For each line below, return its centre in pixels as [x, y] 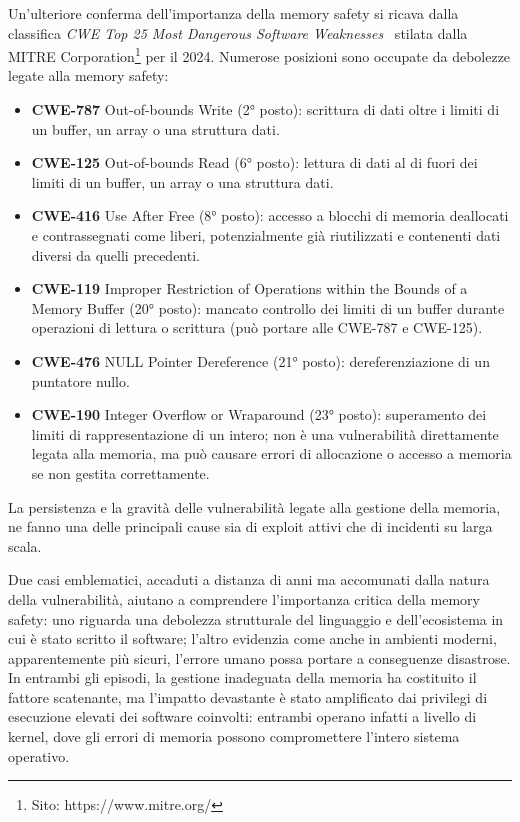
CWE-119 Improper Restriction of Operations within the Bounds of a [249, 288]
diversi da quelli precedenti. [115, 254]
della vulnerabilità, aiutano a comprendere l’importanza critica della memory [244, 598]
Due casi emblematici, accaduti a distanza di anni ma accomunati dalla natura [249, 579]
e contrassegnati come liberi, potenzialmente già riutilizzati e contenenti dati [266, 235]
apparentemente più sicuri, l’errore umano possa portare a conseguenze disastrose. [259, 657]
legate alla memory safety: [88, 75]
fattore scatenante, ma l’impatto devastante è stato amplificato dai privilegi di [248, 696]
